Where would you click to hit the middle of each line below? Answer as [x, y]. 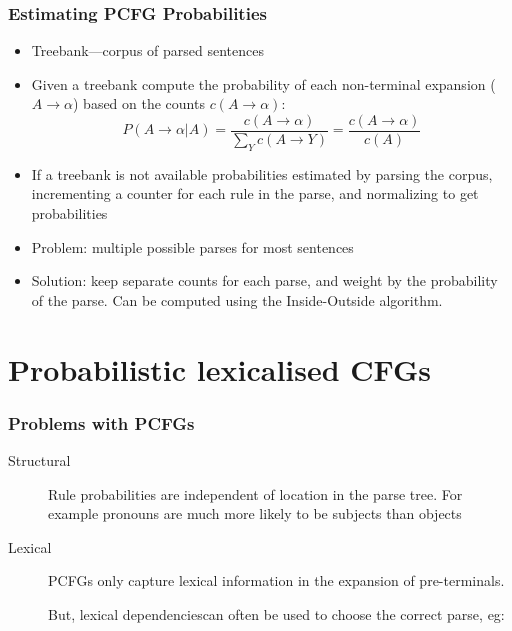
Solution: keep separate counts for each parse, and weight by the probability [264, 280]
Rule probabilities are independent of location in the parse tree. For [255, 493]
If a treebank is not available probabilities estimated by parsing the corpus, [262, 173]
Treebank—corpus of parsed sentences [147, 50]
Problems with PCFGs [101, 422]
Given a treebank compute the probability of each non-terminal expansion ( [263, 83]
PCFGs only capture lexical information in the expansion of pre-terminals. [276, 580]
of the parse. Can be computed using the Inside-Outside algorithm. [237, 299]
